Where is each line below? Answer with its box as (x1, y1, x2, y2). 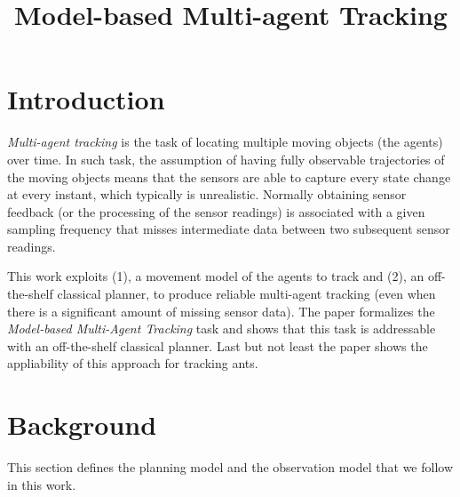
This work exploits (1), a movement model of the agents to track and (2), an (7, 267, 424, 285)
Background (7, 406, 157, 443)
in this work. (7, 475, 76, 493)
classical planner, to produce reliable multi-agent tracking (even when (57, 285, 436, 303)
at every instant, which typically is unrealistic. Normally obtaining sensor (7, 185, 407, 204)
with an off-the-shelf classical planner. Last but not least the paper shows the (7, 336, 428, 355)
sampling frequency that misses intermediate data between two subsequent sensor (7, 220, 450, 238)
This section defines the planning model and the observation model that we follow (7, 458, 454, 477)
